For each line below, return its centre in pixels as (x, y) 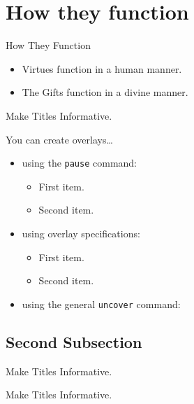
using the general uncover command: (101, 304)
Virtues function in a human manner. (102, 68)
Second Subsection (74, 341)
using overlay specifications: (81, 233)
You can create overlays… (59, 139)
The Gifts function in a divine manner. (105, 92)
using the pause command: (80, 163)
